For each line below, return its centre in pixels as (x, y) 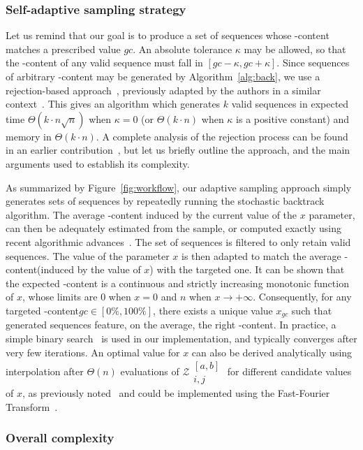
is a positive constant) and (293, 118)
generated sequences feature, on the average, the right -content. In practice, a (171, 325)
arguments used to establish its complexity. (98, 163)
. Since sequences (313, 63)
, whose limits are (60, 297)
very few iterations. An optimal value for (93, 352)
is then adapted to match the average (261, 255)
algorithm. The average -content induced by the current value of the (151, 214)
